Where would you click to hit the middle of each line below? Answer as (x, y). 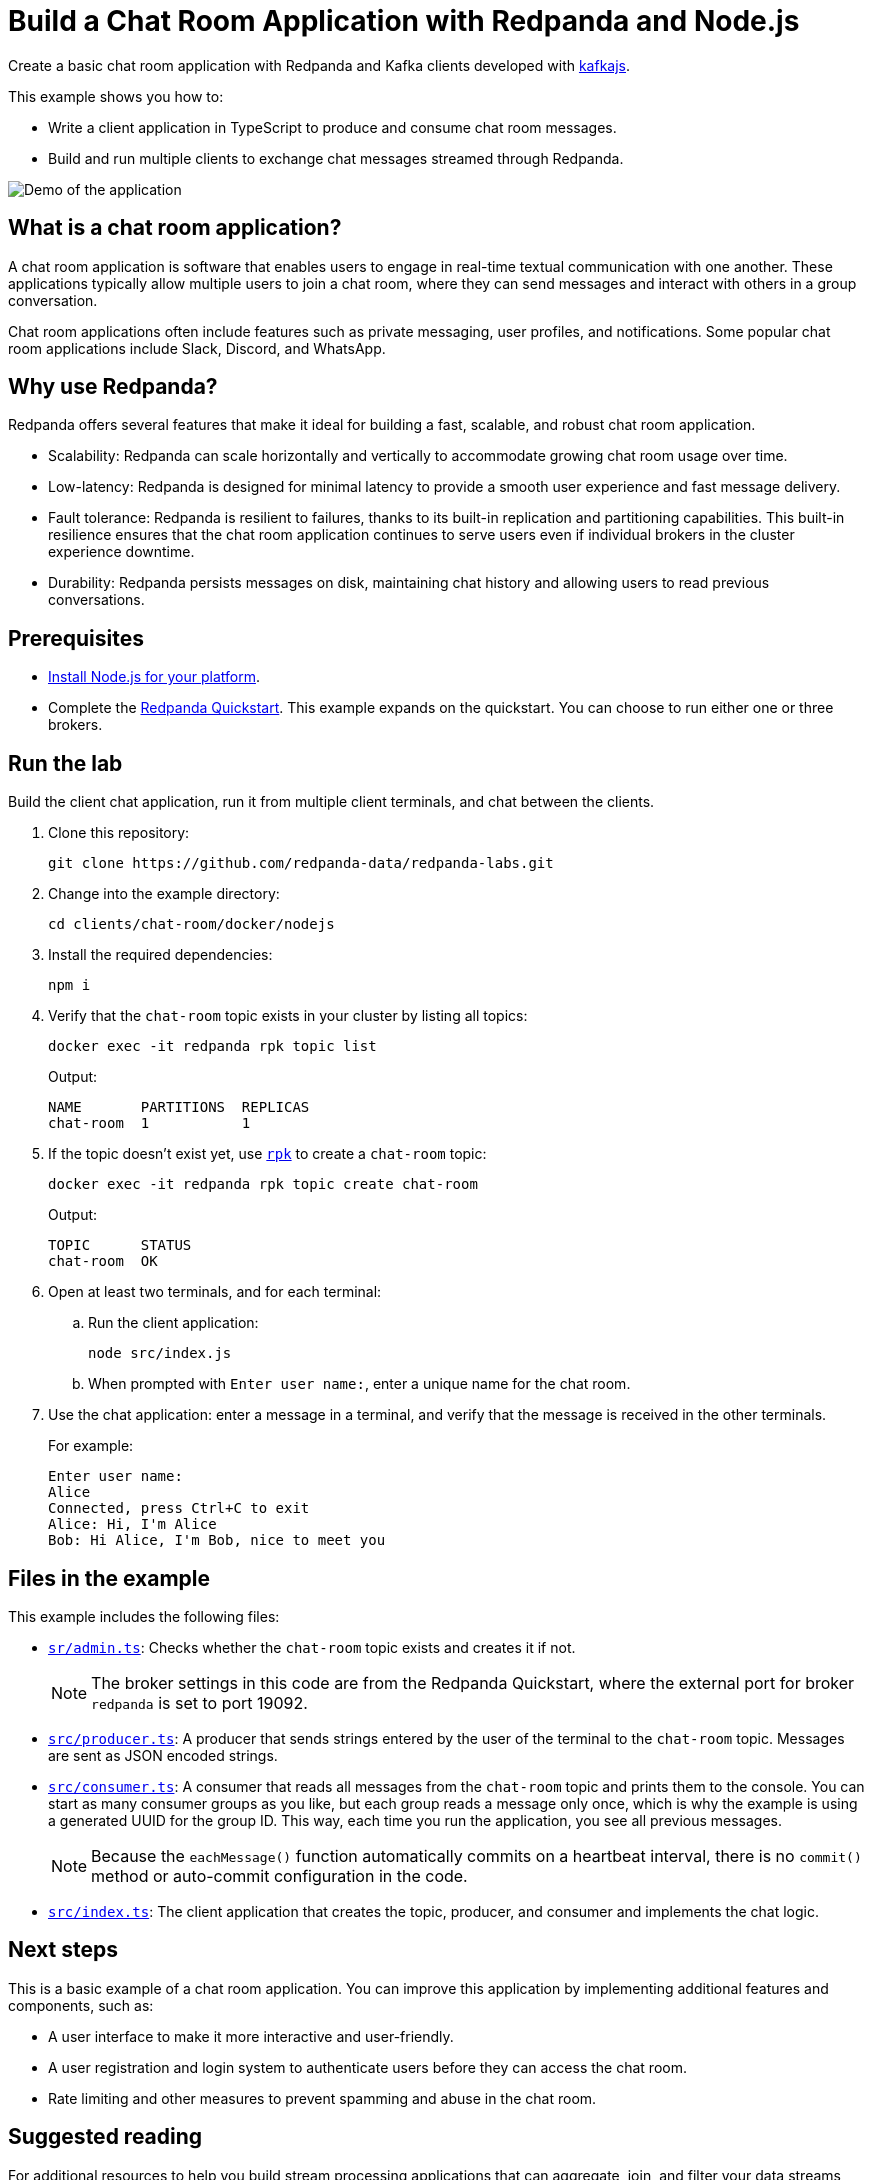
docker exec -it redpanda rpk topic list (212, 1046)
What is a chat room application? (175, 228)
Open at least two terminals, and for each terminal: (215, 1292)
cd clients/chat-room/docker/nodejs (191, 924)
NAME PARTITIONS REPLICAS (179, 1107)
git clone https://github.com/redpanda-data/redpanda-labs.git (301, 863)
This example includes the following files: (144, 1616)
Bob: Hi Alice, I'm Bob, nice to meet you (217, 1540)
